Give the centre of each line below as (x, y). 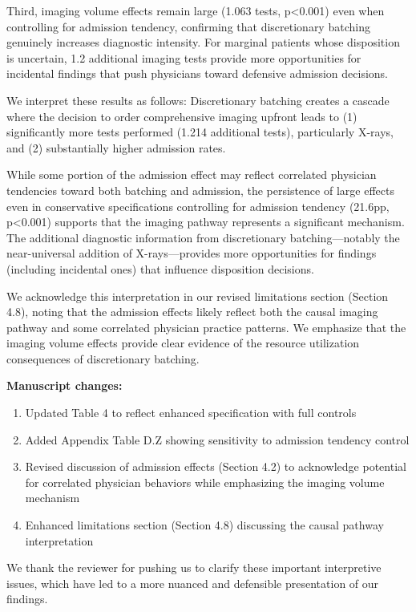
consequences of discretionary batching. (103, 358)
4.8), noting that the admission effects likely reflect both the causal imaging (192, 312)
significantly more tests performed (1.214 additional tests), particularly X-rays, (200, 132)
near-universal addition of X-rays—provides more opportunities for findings (192, 253)
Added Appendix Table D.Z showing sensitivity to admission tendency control (217, 439)
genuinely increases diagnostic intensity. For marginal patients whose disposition (203, 42)
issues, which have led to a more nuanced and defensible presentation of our (193, 583)
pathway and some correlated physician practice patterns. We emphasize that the (206, 327)
